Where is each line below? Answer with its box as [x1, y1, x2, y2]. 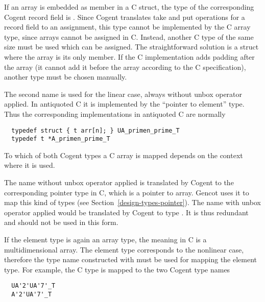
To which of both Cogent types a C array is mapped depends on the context [4, 149, 243, 160]
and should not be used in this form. [4, 217, 118, 228]
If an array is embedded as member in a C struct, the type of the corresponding [4, 2, 254, 12]
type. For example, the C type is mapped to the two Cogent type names [4, 264, 230, 274]
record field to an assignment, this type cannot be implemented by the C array [4, 21, 251, 32]
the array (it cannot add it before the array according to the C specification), [4, 61, 246, 72]
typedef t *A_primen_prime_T [11, 135, 110, 143]
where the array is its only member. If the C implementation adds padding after [4, 51, 255, 62]
